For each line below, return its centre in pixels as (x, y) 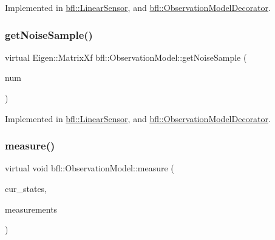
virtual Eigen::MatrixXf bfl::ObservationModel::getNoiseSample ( (126, 57)
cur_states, (26, 188)
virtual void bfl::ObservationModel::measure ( (90, 168)
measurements (31, 209)
